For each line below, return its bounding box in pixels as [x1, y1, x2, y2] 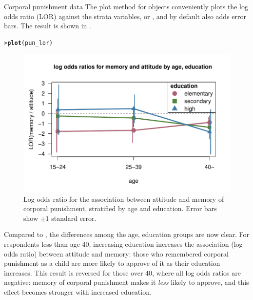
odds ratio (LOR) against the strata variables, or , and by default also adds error [4, 11, 246, 21]
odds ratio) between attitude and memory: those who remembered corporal [4, 248, 229, 258]
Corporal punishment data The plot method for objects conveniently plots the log [4, 1, 248, 11]
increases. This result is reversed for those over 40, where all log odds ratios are [4, 267, 241, 278]
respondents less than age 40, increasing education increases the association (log [4, 239, 243, 249]
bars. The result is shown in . [4, 21, 91, 31]
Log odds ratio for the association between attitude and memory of [23, 193, 224, 204]
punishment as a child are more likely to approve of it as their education [4, 258, 220, 268]
